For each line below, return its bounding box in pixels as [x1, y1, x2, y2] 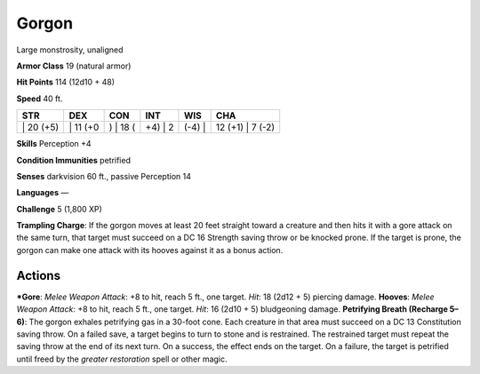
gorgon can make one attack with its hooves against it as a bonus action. [16, 244, 284, 255]
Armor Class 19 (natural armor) [16, 60, 132, 71]
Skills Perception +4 [16, 139, 92, 149]
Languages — [16, 187, 69, 198]
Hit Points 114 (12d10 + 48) [16, 76, 116, 88]
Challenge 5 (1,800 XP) [16, 203, 102, 214]
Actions [16, 267, 61, 283]
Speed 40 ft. [16, 93, 63, 104]
